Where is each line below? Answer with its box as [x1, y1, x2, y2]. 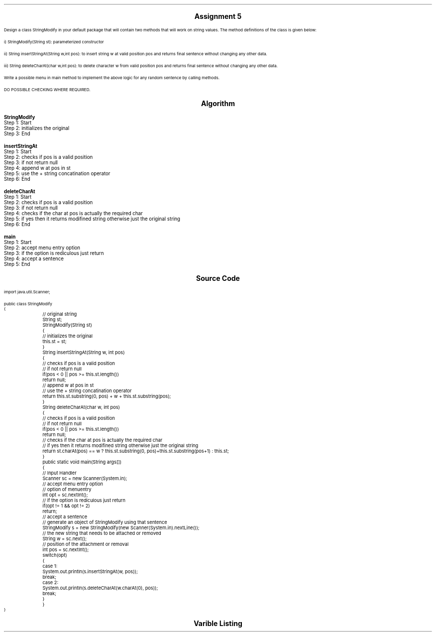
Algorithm [201, 99, 235, 108]
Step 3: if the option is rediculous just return [4, 251, 104, 256]
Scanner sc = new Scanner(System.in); [42, 476, 127, 481]
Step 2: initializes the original [4, 126, 70, 131]
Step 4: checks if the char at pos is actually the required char [4, 211, 143, 216]
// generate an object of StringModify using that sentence [42, 519, 167, 525]
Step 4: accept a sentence [4, 256, 64, 261]
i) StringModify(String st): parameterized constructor [4, 39, 104, 44]
